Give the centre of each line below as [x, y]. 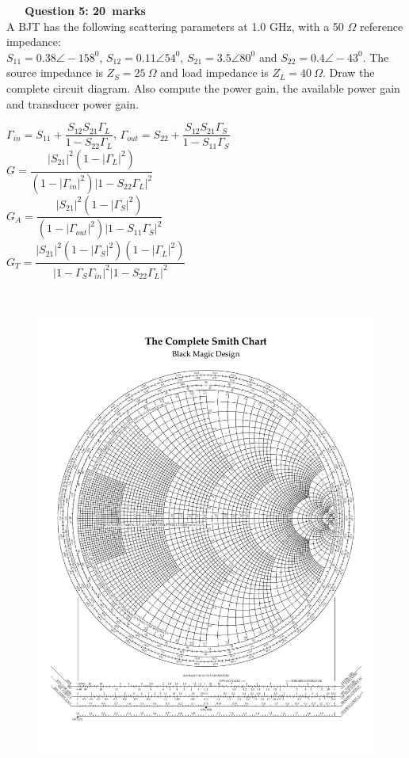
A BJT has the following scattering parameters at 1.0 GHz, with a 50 [175, 26]
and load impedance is [214, 72]
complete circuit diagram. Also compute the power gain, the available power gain [203, 88]
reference [381, 26]
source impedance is [55, 72]
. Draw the [348, 72]
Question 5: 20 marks [85, 10]
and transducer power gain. [73, 103]
